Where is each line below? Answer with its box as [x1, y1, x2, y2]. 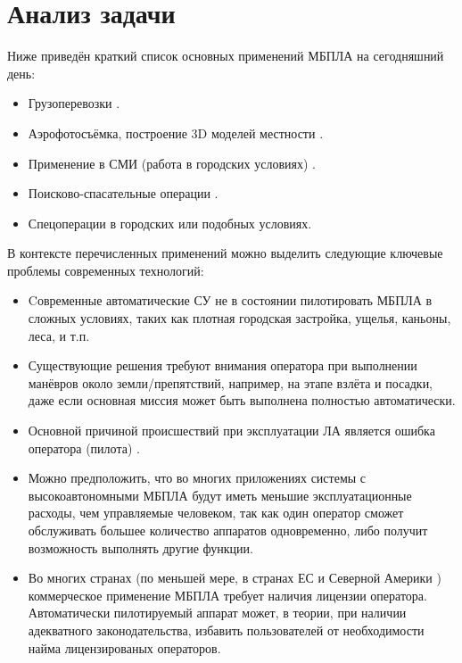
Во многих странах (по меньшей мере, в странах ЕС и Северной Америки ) [28, 568, 441, 587]
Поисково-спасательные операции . [28, 184, 219, 203]
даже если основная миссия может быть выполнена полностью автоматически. [28, 391, 456, 410]
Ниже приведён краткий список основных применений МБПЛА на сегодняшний [7, 46, 444, 65]
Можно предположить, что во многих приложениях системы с [28, 468, 367, 487]
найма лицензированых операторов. [28, 638, 221, 657]
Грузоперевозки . [28, 94, 120, 112]
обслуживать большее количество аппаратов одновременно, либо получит [28, 521, 428, 539]
